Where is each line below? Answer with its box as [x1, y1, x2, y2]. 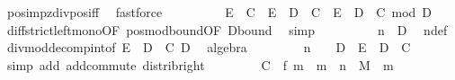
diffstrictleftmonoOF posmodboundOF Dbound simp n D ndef [6, 20, 448, 39]
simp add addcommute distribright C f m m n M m [6, 55, 394, 74]
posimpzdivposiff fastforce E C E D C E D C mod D [6, 3, 433, 21]
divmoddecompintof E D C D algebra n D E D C [6, 38, 411, 57]
